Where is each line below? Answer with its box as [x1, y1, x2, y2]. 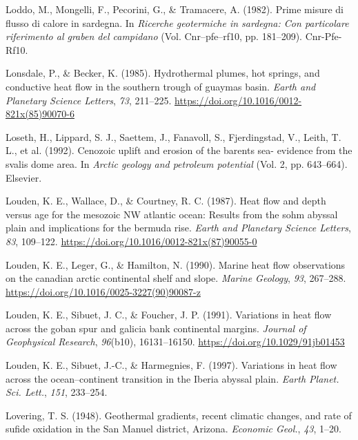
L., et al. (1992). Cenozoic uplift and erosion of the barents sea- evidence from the [6, 143, 352, 157]
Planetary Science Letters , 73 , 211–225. [6, 93, 172, 107]
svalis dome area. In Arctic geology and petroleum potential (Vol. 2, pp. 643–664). [6, 156, 348, 171]
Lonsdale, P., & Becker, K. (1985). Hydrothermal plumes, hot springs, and [6, 66, 320, 80]
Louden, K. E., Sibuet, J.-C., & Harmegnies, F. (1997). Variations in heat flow [6, 358, 337, 372]
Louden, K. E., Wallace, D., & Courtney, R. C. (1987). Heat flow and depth [6, 193, 326, 208]
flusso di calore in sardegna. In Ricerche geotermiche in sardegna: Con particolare [6, 15, 349, 30]
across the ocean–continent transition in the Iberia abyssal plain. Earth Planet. [6, 371, 339, 385]
